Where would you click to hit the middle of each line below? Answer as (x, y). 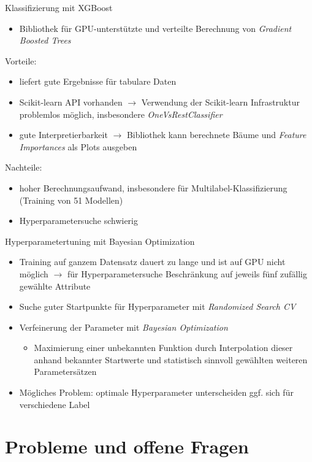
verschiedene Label (55, 404)
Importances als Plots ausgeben (78, 146)
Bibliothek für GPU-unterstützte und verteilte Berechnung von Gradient (155, 28)
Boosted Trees (45, 40)
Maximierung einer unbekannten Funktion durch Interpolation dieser (163, 348)
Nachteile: (24, 167)
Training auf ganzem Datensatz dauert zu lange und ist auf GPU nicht (152, 262)
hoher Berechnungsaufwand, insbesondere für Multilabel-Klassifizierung (153, 187)
